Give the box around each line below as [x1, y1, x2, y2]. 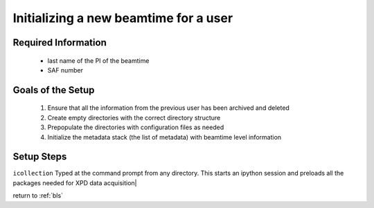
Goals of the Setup [12, 84, 95, 96]
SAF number [47, 66, 83, 74]
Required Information [12, 37, 107, 48]
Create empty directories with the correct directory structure [47, 113, 221, 122]
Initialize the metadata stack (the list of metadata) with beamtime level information [47, 133, 282, 141]
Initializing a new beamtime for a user [12, 10, 233, 26]
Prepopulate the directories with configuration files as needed [47, 123, 224, 131]
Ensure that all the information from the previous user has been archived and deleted [47, 104, 290, 112]
